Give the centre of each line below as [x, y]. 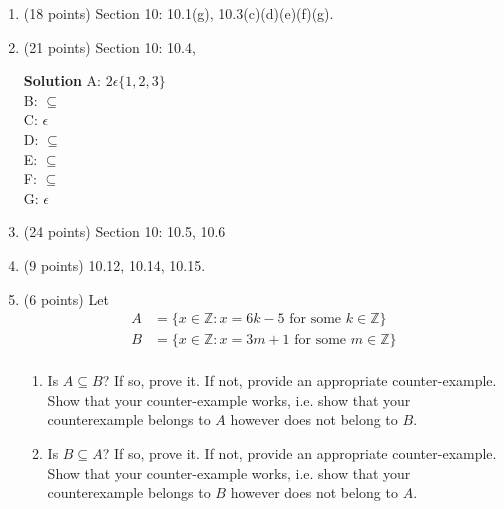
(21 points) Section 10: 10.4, [109, 46]
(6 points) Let [66, 298]
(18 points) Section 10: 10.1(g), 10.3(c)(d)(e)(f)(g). [178, 13]
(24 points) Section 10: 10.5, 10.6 [124, 231]
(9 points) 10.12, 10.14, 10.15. [114, 264]
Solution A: [62, 80]
